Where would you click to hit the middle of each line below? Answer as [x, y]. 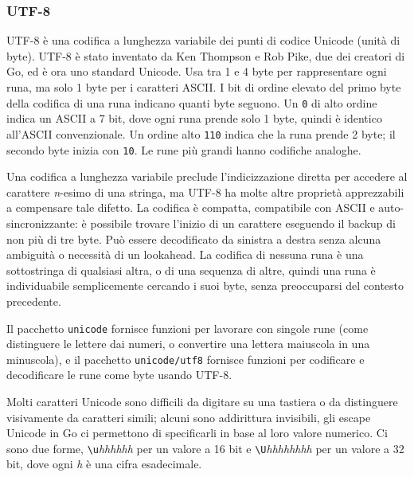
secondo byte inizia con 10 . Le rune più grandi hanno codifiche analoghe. [184, 149]
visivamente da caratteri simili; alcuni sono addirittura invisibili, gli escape [189, 417]
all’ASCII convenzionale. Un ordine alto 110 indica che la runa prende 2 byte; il [201, 133]
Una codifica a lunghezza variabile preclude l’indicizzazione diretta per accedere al [207, 176]
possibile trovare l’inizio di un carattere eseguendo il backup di [243, 223]
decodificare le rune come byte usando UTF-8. [119, 375]
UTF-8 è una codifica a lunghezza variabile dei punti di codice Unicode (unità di [203, 40]
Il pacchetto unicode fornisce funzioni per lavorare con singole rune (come [187, 328]
